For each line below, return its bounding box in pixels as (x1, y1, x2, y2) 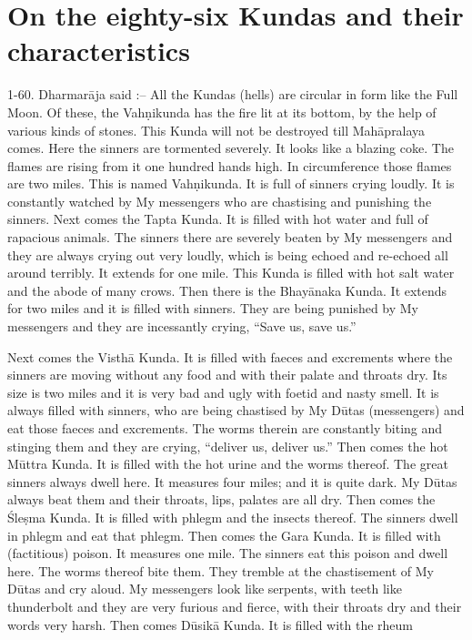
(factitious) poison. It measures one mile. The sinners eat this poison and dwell (7, 543, 448, 563)
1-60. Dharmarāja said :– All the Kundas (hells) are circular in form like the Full (7, 85, 458, 104)
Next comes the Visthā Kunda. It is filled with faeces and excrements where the (7, 347, 453, 366)
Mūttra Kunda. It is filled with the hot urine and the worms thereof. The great (7, 454, 448, 473)
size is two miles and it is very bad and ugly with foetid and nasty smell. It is (7, 382, 439, 401)
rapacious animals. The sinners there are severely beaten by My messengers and (7, 228, 453, 247)
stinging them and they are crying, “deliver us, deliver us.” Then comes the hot (7, 436, 448, 455)
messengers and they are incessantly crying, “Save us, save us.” (7, 317, 357, 336)
